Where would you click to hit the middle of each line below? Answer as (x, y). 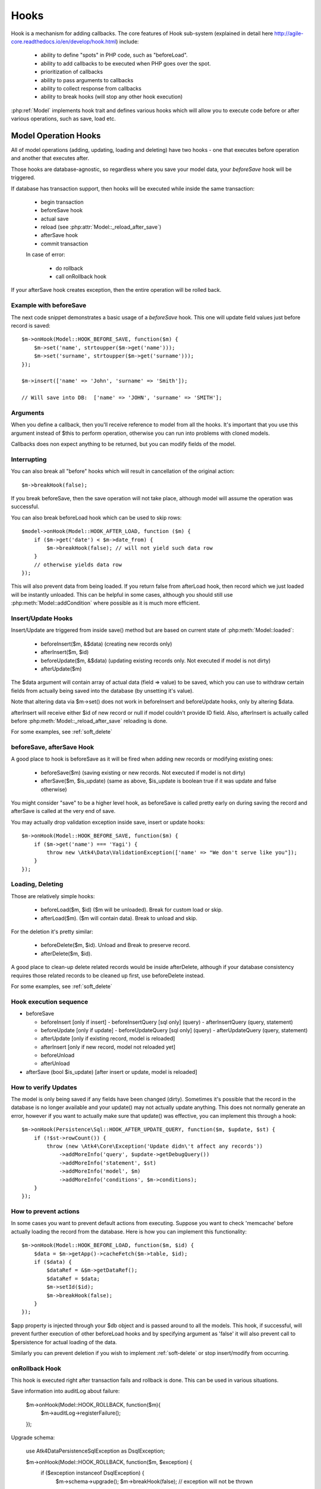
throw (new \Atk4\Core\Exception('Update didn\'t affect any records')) (155, 1146)
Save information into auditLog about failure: (65, 1391)
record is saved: (31, 325)
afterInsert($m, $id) (65, 652)
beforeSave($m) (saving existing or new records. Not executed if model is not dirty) (143, 772)
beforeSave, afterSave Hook (53, 747)
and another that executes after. (50, 158)
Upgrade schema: (33, 1437)
